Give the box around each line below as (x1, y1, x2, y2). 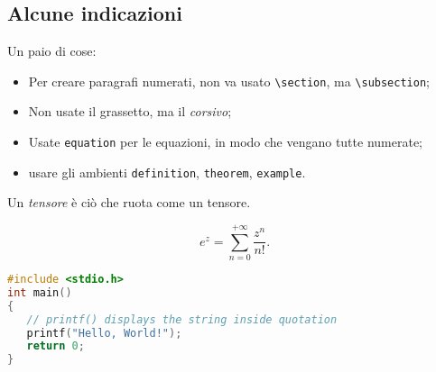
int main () (7, 286, 72, 299)
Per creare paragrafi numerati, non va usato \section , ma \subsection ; (28, 71, 430, 90)
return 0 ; (26, 340, 85, 353)
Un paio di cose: (7, 41, 97, 60)
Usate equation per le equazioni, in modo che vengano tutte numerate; (28, 132, 422, 151)
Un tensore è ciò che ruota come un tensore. (7, 193, 251, 212)
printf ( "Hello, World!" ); (26, 326, 182, 340)
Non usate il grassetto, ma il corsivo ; (28, 102, 232, 121)
